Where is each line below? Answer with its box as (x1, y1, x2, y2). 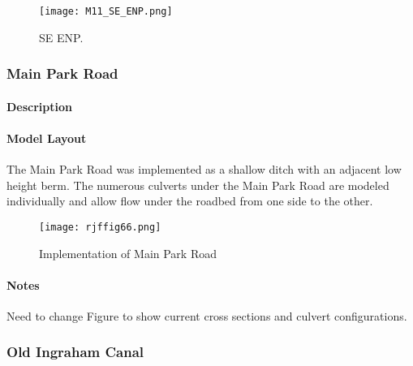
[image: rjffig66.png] (39, 221, 161, 233)
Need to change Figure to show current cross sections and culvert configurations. (6, 307, 407, 324)
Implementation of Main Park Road (39, 244, 217, 261)
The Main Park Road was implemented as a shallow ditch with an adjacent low (6, 161, 402, 178)
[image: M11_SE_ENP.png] (39, 6, 173, 17)
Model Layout (6, 129, 87, 146)
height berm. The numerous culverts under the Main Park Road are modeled (6, 176, 389, 193)
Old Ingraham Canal (6, 342, 144, 362)
